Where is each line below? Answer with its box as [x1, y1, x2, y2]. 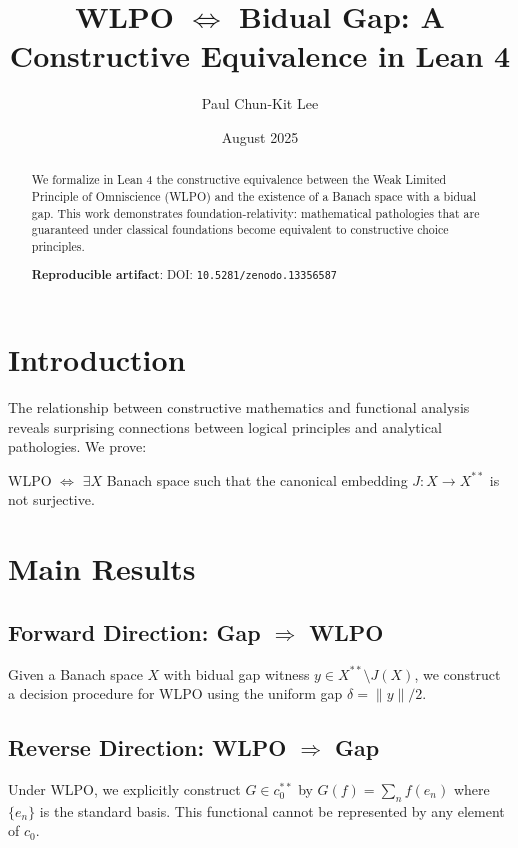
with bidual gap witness [163, 663, 310, 684]
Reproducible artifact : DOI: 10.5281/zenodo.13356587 [31, 266, 337, 284]
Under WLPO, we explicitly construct [8, 779, 241, 799]
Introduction [8, 339, 186, 380]
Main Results [8, 548, 196, 589]
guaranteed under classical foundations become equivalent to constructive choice [31, 221, 449, 238]
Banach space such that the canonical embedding [106, 469, 408, 490]
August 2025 [221, 126, 299, 147]
